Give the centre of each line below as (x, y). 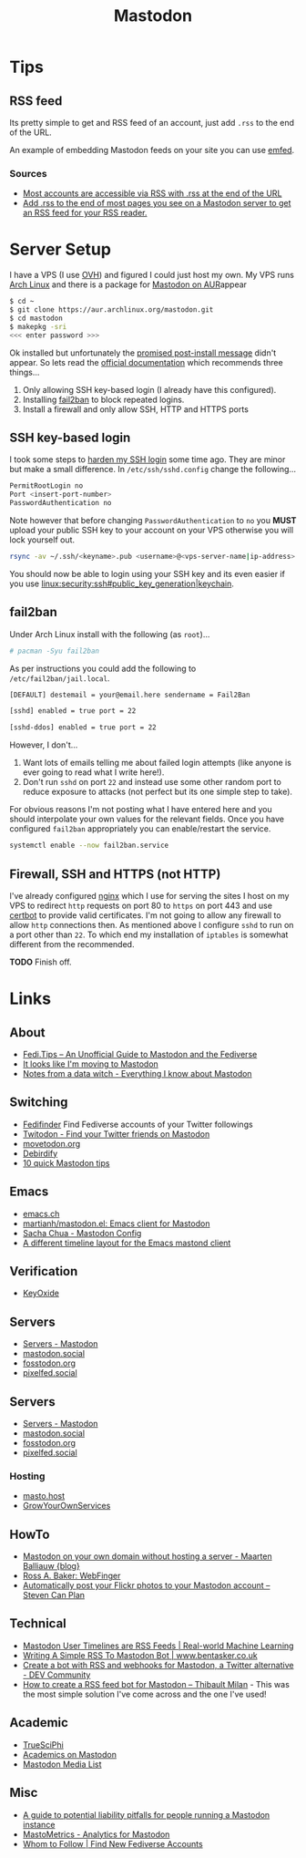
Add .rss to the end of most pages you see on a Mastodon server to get (157, 203)
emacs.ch (41, 1213)
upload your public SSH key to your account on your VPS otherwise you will (152, 531)
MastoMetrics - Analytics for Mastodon (96, 1834)
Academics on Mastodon (69, 1754)
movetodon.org (51, 1143)
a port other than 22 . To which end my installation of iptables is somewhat (149, 934)
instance (39, 1824)
